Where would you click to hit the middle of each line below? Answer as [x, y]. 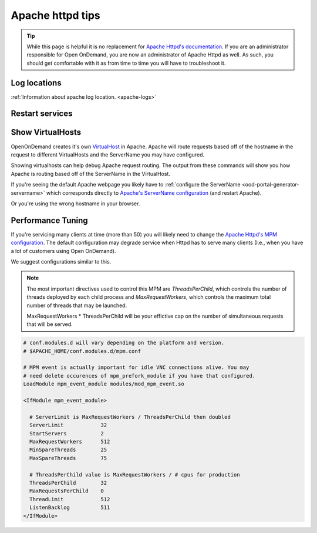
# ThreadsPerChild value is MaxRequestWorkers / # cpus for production [135, 474]
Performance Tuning [49, 220]
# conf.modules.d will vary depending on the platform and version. [124, 343]
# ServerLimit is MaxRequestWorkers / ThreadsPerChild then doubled [130, 417]
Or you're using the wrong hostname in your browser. [75, 204]
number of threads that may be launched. [77, 305]
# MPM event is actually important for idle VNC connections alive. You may [136, 367]
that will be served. [50, 324]
